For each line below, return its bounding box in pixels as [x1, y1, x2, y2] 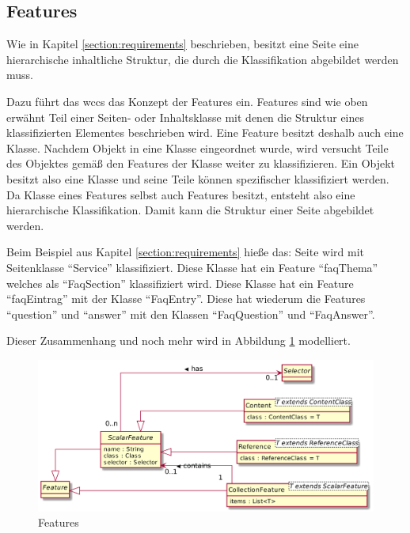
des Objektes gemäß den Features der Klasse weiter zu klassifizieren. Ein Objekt [6, 155, 396, 172]
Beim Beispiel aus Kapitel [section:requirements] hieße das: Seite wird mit [6, 244, 364, 260]
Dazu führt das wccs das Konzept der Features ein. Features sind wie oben [6, 93, 368, 109]
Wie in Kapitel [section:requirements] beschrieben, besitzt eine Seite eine [6, 36, 359, 52]
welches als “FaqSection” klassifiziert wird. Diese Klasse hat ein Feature [6, 274, 354, 291]
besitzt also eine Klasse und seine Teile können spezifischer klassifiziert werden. [6, 170, 389, 187]
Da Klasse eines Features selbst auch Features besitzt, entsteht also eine [6, 186, 355, 202]
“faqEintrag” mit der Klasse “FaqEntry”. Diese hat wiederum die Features [6, 290, 366, 307]
